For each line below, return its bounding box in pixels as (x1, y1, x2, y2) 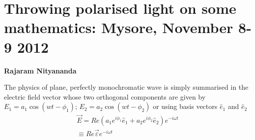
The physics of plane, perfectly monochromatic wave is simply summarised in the (4, 82, 249, 92)
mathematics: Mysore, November (4, 17, 233, 37)
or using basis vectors (153, 101, 218, 111)
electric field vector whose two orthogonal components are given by (4, 91, 206, 102)
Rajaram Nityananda (4, 65, 77, 75)
